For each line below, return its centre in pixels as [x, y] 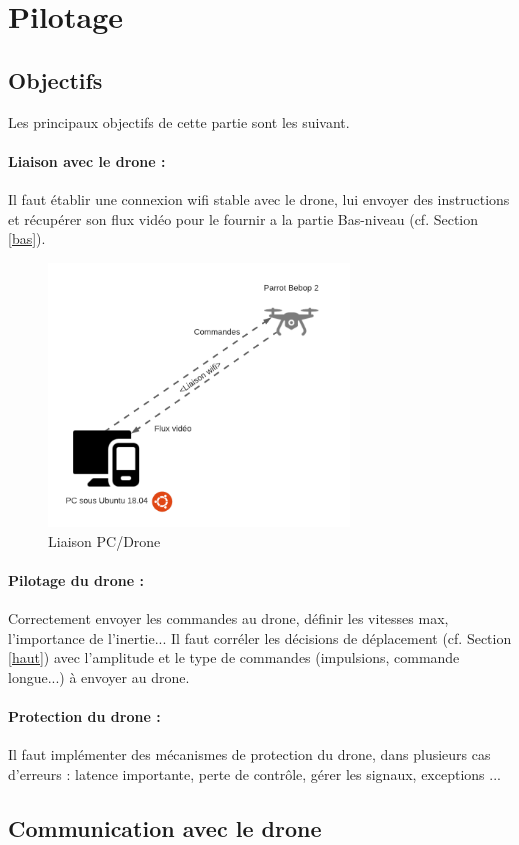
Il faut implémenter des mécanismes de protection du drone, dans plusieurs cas [249, 754]
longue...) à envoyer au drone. [99, 677]
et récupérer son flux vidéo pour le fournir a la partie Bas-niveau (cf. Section [243, 218]
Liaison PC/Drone [104, 540]
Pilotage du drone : [76, 580]
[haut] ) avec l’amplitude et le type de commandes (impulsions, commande [234, 657]
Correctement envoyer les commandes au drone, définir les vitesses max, [228, 618]
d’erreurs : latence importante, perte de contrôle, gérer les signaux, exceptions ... [254, 774]
